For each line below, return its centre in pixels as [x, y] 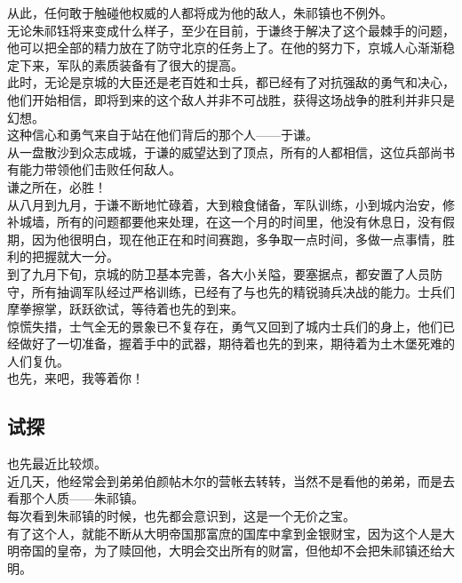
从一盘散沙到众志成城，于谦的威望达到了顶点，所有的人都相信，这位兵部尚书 [231, 152]
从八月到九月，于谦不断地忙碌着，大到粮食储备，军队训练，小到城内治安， [225, 204]
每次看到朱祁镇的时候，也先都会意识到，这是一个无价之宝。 [181, 516]
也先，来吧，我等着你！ [76, 378]
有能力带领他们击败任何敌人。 [94, 169]
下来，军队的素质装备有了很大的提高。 [131, 64]
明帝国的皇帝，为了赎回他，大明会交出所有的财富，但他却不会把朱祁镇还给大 [231, 551]
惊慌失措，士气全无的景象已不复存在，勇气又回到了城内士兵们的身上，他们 [225, 326]
